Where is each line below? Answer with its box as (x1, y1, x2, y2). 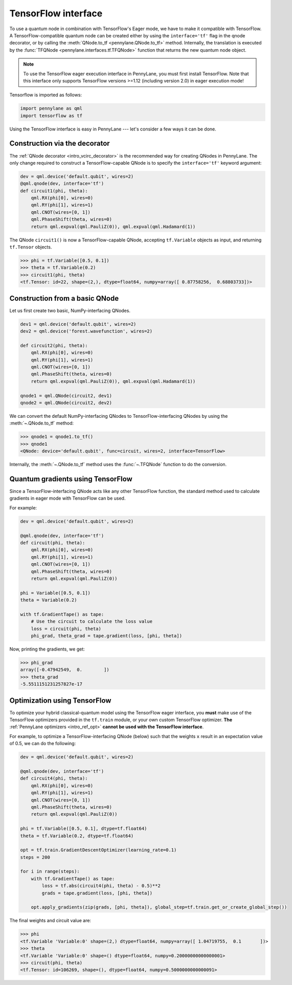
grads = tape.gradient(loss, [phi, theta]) (41, 890, 153, 896)
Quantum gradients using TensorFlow (9, 475, 132, 483)
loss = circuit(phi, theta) (31, 625, 102, 632)
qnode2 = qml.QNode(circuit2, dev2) (20, 399, 113, 406)
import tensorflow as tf (20, 113, 83, 119)
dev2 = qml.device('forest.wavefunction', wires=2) (20, 328, 153, 334)
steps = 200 (20, 854, 51, 860)
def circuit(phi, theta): (20, 540, 85, 546)
